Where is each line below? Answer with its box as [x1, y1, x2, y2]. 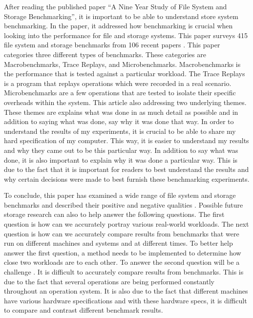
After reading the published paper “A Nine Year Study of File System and [4, 1, 227, 11]
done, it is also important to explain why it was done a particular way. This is [4, 154, 238, 165]
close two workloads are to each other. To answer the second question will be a [4, 257, 240, 267]
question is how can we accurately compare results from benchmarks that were [4, 228, 239, 238]
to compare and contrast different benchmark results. [4, 305, 163, 315]
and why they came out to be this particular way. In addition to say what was [4, 145, 238, 155]
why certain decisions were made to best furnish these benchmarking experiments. [4, 173, 250, 184]
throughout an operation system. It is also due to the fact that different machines [4, 286, 248, 296]
